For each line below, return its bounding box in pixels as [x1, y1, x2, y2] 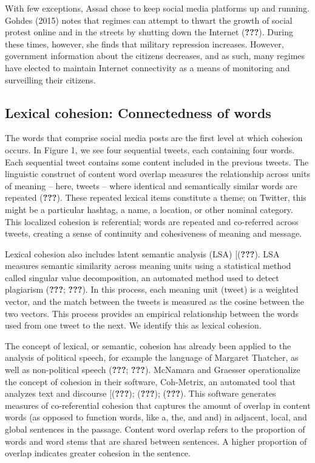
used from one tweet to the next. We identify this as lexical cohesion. [5, 319, 262, 332]
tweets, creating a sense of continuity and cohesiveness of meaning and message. [5, 227, 302, 240]
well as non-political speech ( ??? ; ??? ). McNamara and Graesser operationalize [5, 363, 300, 376]
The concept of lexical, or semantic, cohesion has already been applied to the [5, 339, 291, 352]
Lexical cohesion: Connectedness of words [5, 103, 271, 122]
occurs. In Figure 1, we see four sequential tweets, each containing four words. [5, 143, 295, 156]
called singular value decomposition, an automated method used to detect [5, 271, 279, 284]
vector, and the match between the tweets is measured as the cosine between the [5, 295, 305, 308]
